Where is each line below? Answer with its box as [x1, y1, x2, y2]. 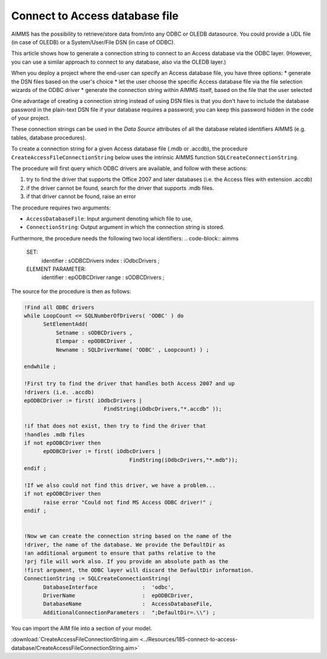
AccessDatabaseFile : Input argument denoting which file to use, [26, 215, 193, 222]
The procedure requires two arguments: [11, 204, 111, 211]
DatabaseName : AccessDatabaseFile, [43, 600, 213, 608]
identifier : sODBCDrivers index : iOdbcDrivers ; [41, 257, 160, 264]
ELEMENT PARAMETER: [26, 265, 87, 273]
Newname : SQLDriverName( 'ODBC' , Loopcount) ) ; [55, 346, 210, 353]
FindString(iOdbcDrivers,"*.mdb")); [129, 456, 239, 463]
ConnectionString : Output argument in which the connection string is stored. [26, 224, 225, 231]
